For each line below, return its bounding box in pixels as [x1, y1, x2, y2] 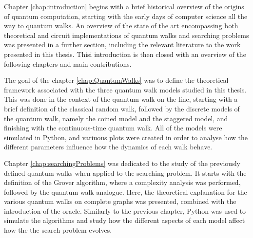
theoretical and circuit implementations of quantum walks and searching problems [4, 30, 249, 40]
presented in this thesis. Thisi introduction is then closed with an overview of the [4, 49, 246, 59]
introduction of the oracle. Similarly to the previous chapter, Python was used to [4, 205, 246, 216]
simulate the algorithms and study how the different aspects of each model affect [4, 215, 245, 225]
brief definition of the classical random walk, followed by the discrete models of [4, 103, 240, 113]
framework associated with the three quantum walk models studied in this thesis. [4, 84, 247, 94]
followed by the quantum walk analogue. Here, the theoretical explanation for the [4, 186, 247, 197]
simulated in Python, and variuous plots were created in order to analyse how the [4, 132, 248, 142]
